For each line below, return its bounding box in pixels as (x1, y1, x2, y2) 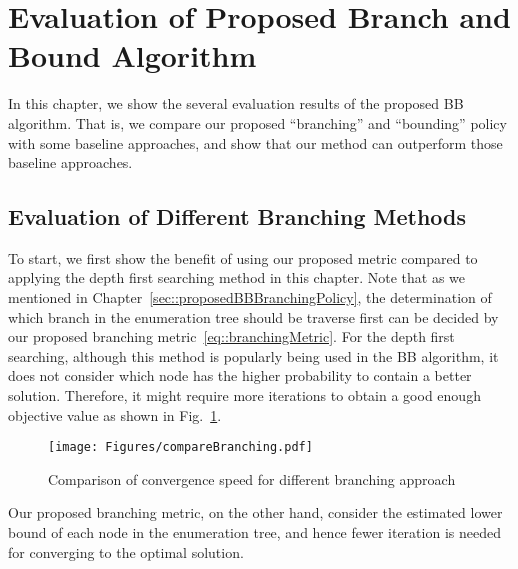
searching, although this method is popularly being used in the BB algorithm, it (8, 345, 499, 366)
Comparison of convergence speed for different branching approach (48, 468, 456, 489)
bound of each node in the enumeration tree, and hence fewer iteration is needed (8, 522, 501, 543)
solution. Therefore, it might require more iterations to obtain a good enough (8, 385, 481, 406)
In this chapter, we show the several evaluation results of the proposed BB (8, 93, 464, 114)
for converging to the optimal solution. (8, 541, 244, 562)
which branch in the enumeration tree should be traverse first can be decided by (8, 306, 499, 327)
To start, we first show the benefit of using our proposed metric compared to (8, 247, 478, 268)
